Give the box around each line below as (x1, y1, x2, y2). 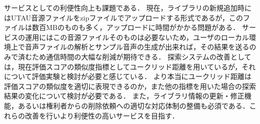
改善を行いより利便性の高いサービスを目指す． (25, 110, 179, 120)
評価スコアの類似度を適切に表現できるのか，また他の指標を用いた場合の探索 (4, 80, 256, 91)
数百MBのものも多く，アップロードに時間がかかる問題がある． (32, 22, 240, 32)
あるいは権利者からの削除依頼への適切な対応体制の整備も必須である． (18, 100, 249, 110)
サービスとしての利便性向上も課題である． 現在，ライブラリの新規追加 (4, 2, 238, 12)
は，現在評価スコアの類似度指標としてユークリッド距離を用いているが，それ (4, 61, 256, 71)
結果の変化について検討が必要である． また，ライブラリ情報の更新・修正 (4, 90, 244, 101)
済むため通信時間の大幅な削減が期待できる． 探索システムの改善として (18, 51, 251, 61)
